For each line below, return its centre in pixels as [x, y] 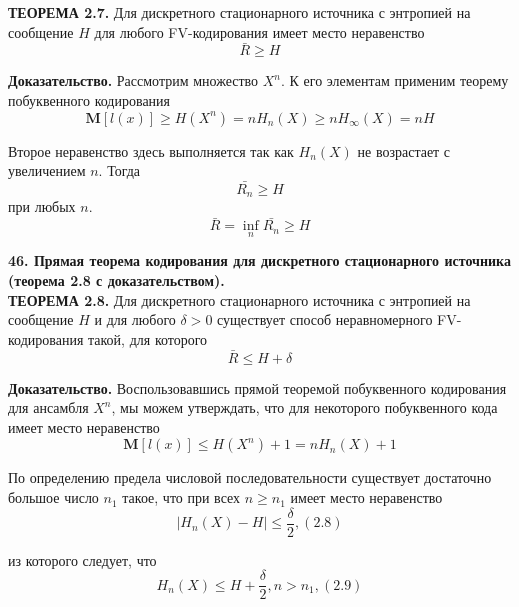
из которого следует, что [82, 559]
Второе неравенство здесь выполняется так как [151, 150]
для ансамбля [48, 407]
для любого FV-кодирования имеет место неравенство [259, 31]
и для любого [135, 319]
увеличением [47, 170]
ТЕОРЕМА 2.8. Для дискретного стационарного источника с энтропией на [239, 299]
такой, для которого [148, 338]
